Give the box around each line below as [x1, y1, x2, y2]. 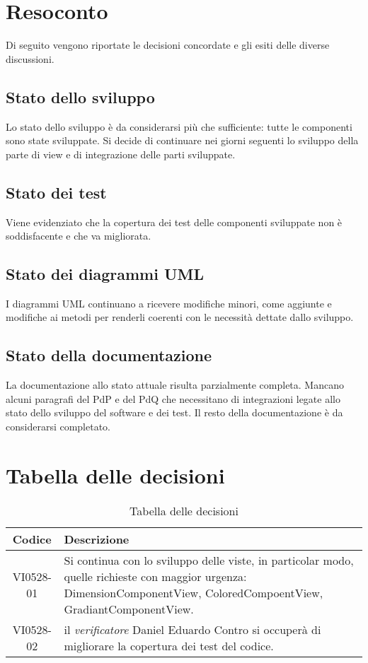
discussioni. [6, 51, 54, 66]
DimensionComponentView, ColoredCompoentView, [64, 584, 323, 601]
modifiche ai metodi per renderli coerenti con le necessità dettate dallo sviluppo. [6, 310, 354, 324]
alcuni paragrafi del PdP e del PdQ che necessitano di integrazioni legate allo [6, 391, 340, 406]
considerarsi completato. [6, 419, 111, 434]
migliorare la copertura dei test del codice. [64, 637, 274, 654]
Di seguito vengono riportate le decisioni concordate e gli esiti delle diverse [6, 37, 330, 52]
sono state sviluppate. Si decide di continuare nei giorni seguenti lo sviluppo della [6, 133, 359, 148]
